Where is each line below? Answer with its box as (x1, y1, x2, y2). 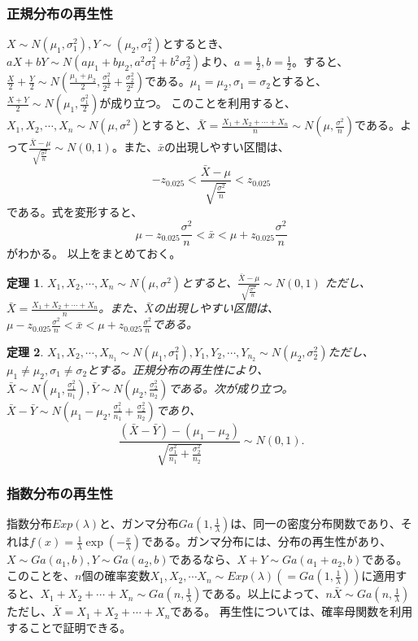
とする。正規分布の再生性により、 (87, 361, 268, 378)
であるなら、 (168, 551, 237, 568)
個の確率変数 (81, 567, 150, 584)
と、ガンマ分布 (99, 515, 179, 532)
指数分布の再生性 (7, 483, 113, 504)
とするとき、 (162, 35, 230, 52)
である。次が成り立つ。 (168, 379, 294, 396)
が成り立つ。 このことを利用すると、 (99, 94, 296, 111)
